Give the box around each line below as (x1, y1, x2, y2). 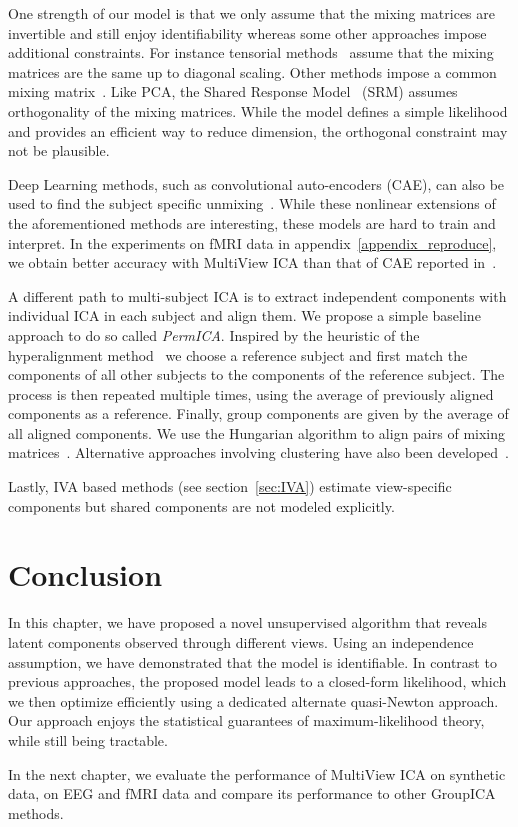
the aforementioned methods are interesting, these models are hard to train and (8, 212, 496, 233)
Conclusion (8, 554, 163, 595)
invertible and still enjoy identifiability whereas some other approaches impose (8, 22, 487, 43)
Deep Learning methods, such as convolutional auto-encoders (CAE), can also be (8, 173, 505, 194)
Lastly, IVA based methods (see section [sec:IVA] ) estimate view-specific (8, 476, 452, 497)
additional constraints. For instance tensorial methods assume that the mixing (8, 42, 494, 63)
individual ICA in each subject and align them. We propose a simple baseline (8, 305, 481, 326)
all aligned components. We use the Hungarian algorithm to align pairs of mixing (8, 422, 505, 443)
